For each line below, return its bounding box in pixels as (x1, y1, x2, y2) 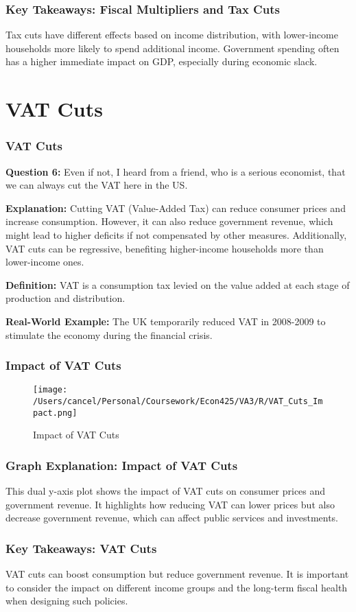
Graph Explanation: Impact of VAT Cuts (5, 456, 238, 473)
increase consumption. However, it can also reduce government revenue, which (5, 214, 333, 228)
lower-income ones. (5, 255, 84, 269)
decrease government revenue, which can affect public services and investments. (5, 510, 339, 525)
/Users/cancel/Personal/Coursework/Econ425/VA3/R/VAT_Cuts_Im (33, 397, 323, 406)
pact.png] (33, 408, 78, 418)
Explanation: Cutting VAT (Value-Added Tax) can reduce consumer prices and (5, 200, 346, 215)
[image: (33, 385, 68, 395)
